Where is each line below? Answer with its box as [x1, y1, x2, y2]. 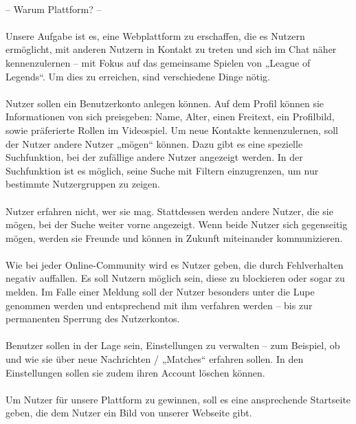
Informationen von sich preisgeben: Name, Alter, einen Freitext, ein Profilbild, [5, 109, 335, 124]
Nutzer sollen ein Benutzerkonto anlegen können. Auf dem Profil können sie [5, 96, 324, 110]
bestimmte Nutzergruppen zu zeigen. [5, 177, 160, 191]
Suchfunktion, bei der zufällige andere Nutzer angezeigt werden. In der [5, 150, 303, 164]
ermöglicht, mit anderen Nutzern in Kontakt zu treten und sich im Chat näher [5, 42, 337, 56]
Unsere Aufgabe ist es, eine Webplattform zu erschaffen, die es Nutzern [5, 28, 305, 43]
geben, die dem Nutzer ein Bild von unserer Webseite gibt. [5, 405, 252, 420]
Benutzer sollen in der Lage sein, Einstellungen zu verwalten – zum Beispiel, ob [5, 338, 340, 353]
